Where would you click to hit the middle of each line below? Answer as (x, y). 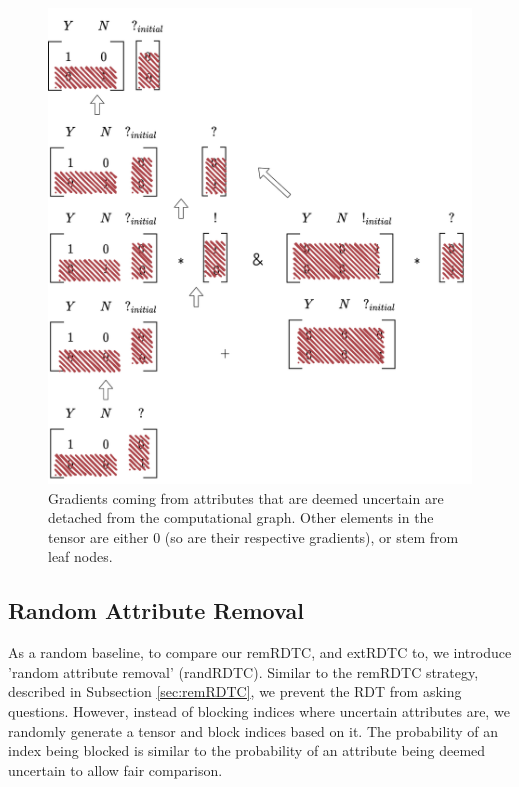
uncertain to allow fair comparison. (115, 769)
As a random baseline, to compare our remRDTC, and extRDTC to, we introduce (260, 652)
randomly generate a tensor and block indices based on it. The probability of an (253, 730)
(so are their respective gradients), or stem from (311, 536)
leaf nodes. (80, 556)
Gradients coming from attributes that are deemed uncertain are (246, 497)
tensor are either (98, 536)
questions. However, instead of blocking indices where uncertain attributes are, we (259, 711)
